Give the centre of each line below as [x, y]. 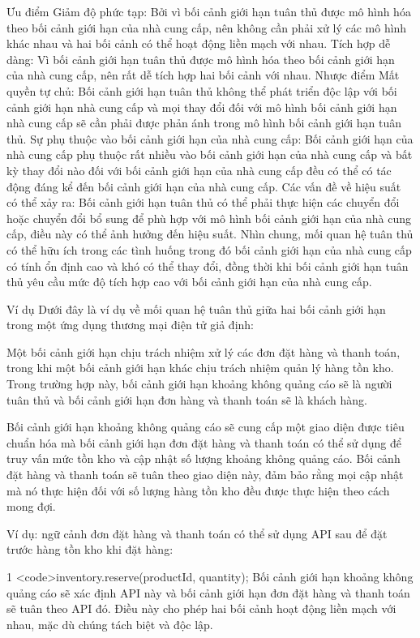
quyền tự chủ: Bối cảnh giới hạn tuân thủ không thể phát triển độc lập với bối [202, 90]
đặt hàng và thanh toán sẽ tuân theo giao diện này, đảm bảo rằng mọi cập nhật [205, 475]
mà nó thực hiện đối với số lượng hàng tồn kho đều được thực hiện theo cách [198, 490]
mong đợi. [31, 506]
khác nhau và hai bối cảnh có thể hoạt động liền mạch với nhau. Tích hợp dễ [199, 43]
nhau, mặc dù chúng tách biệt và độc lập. [110, 624]
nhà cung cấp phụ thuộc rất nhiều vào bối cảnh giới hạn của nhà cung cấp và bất [210, 154]
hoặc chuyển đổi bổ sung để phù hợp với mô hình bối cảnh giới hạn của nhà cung [209, 218]
